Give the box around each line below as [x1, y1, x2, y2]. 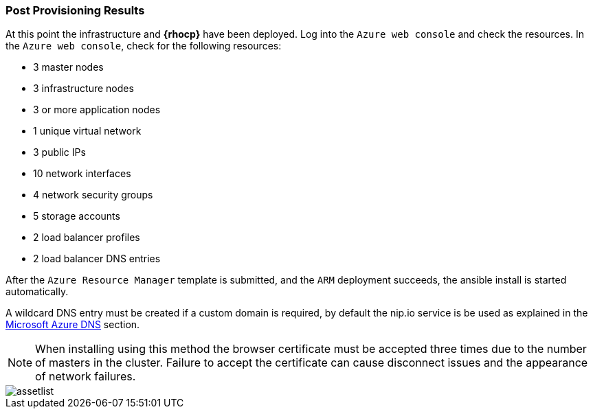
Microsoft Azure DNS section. [5, 319, 140, 331]
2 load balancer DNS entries [33, 253, 161, 265]
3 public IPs [33, 146, 86, 159]
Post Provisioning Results [5, 3, 145, 17]
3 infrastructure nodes [33, 82, 134, 95]
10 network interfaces [33, 168, 131, 180]
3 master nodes [33, 61, 104, 73]
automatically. [5, 286, 69, 298]
